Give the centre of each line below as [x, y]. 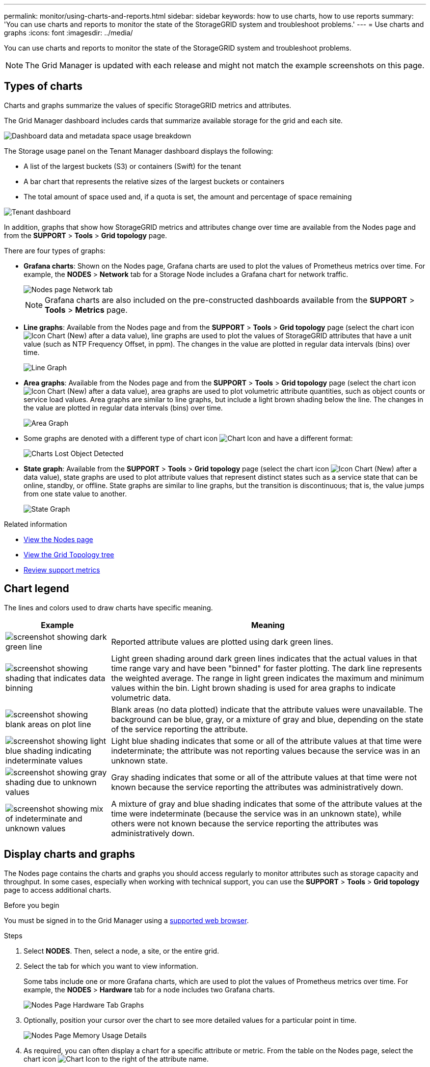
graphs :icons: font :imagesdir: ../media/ [68, 33]
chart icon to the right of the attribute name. [116, 1059]
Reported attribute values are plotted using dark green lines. [222, 642]
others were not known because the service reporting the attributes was [245, 823]
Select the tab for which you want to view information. [111, 966]
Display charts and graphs [70, 854]
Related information [36, 524]
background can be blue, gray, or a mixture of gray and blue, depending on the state [267, 719]
